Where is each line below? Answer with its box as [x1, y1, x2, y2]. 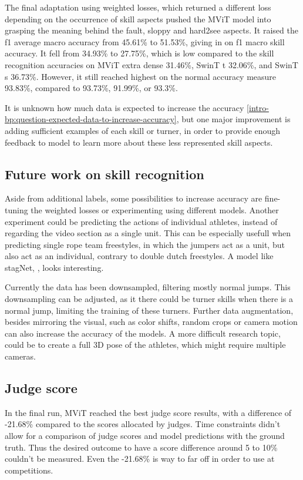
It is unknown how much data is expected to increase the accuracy [5, 101, 244, 113]
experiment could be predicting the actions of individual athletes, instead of [5, 215, 278, 227]
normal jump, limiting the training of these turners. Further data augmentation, [5, 304, 294, 316]
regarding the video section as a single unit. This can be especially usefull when [5, 227, 291, 239]
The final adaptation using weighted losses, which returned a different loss [5, 1, 271, 13]
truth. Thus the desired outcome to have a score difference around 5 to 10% [5, 441, 278, 453]
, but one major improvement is [176, 113, 291, 125]
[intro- [247, 101, 269, 113]
